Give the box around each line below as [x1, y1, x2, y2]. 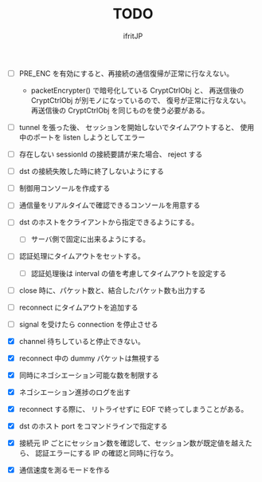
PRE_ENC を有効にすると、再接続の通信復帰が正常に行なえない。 [18, 69, 234, 78]
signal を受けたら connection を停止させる [18, 319, 158, 329]
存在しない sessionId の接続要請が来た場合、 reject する [18, 149, 203, 160]
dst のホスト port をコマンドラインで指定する [18, 421, 168, 431]
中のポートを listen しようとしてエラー [18, 132, 146, 142]
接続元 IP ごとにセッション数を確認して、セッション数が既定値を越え [18, 438, 246, 448]
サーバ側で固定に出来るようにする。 [30, 235, 151, 244]
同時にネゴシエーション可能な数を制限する [18, 370, 159, 380]
